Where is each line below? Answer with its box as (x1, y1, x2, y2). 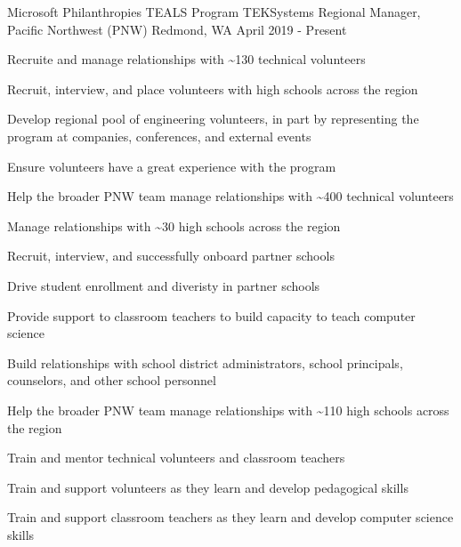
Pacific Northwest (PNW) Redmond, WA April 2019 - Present (7, 20, 347, 38)
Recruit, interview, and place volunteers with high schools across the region (7, 79, 418, 98)
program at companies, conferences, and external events (7, 126, 311, 145)
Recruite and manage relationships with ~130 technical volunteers (7, 50, 366, 68)
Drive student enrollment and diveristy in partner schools (7, 276, 320, 294)
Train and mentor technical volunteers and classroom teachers (7, 448, 345, 467)
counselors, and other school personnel (7, 371, 216, 390)
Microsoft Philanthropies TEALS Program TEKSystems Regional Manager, (7, 3, 421, 20)
